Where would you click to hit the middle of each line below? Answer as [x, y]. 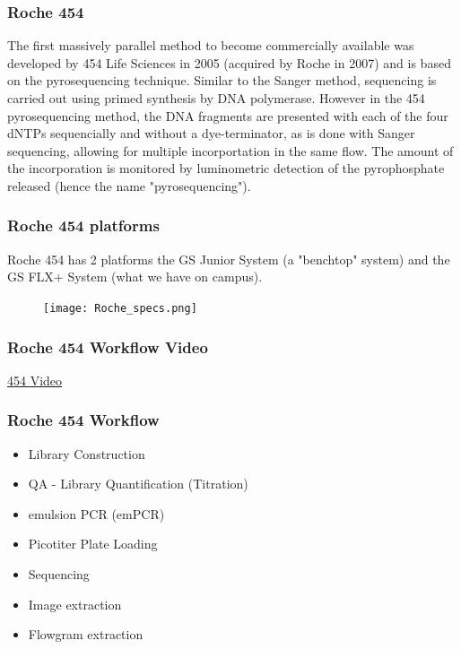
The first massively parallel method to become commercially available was [211, 45]
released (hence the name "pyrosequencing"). [129, 185]
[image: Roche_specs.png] [120, 308]
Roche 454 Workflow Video [108, 346]
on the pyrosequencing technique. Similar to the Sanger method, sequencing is [222, 80]
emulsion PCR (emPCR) [96, 513]
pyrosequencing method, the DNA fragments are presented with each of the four [228, 115]
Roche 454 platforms [83, 225]
